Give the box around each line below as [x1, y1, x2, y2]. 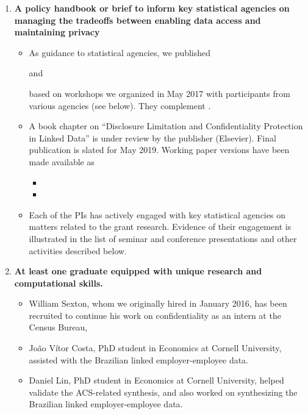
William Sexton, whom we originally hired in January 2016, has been [29, 297, 287, 310]
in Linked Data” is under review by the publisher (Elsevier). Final [29, 131, 276, 144]
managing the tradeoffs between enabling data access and [14, 13, 261, 26]
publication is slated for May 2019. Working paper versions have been [29, 143, 290, 156]
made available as [29, 155, 95, 168]
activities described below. [29, 244, 127, 257]
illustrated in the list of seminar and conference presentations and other [29, 232, 297, 244]
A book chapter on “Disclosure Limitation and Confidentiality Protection [29, 120, 303, 132]
